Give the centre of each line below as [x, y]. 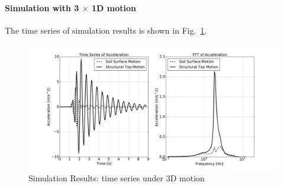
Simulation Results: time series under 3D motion [117, 177]
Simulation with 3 [42, 7]
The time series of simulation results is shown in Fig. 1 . [106, 30]
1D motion [114, 7]
